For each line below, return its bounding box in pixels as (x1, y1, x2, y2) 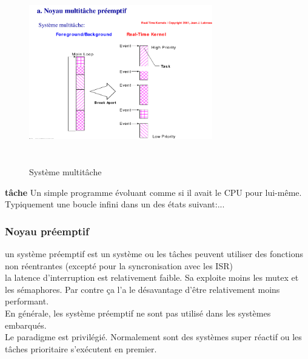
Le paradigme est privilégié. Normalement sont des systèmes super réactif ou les (5, 330, 302, 343)
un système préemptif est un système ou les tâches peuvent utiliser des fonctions (5, 247, 303, 260)
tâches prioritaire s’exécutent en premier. (5, 342, 157, 355)
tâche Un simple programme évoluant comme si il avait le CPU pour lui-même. (5, 186, 302, 198)
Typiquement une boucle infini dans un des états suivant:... (5, 198, 225, 210)
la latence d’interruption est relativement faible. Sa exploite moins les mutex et (5, 271, 299, 284)
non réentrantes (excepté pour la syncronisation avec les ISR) (5, 259, 233, 272)
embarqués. (5, 318, 47, 331)
